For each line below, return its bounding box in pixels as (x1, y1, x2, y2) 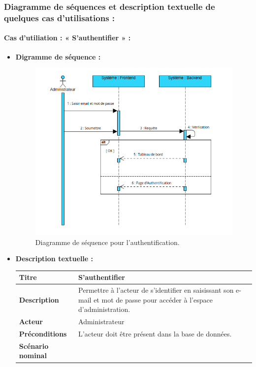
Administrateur (78, 316, 125, 327)
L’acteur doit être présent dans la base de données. (78, 329, 232, 339)
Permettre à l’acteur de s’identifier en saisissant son (78, 285, 234, 295)
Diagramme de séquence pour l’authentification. (35, 237, 180, 247)
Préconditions (19, 329, 67, 339)
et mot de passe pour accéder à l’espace (94, 294, 213, 305)
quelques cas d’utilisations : (4, 11, 115, 24)
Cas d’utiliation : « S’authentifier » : (4, 32, 131, 43)
